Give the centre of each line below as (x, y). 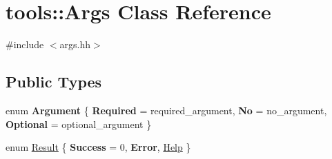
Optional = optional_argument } (79, 124)
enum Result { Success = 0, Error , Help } (98, 147)
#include (25, 44)
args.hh (75, 44)
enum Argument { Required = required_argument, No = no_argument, (166, 110)
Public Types (54, 82)
